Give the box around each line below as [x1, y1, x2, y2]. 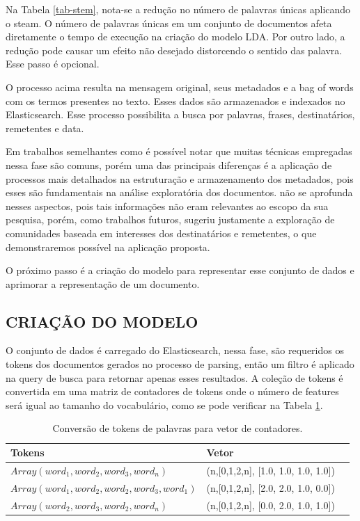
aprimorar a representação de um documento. [6, 276, 200, 291]
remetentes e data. [6, 120, 84, 135]
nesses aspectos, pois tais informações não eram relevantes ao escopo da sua [6, 198, 329, 213]
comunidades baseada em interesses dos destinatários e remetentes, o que [6, 225, 317, 240]
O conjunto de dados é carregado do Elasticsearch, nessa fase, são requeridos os [6, 343, 344, 358]
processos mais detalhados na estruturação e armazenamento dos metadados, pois [6, 171, 354, 186]
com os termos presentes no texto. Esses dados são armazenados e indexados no [6, 93, 345, 108]
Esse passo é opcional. [6, 56, 100, 71]
